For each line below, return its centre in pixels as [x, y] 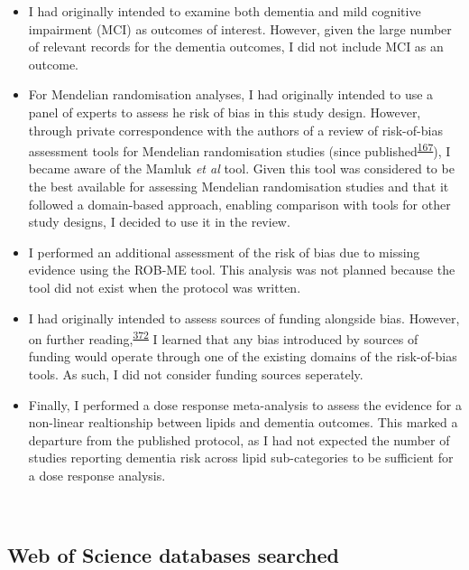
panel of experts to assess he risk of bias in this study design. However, [225, 112]
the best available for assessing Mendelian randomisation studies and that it [239, 186]
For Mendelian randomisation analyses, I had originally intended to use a [231, 94]
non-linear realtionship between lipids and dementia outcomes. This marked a [243, 422]
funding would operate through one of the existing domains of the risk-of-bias [243, 356]
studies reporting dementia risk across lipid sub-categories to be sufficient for [241, 458]
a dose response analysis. [97, 475]
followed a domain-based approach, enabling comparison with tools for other [239, 204]
